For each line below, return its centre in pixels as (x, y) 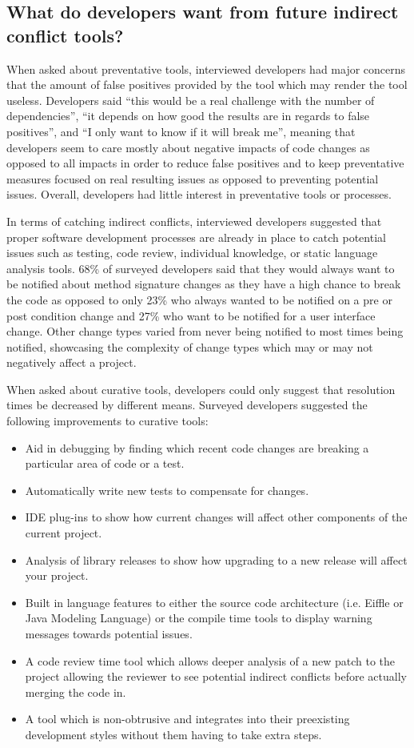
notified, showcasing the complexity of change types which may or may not (190, 346)
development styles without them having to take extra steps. (173, 734)
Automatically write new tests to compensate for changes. (167, 490)
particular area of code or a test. (105, 463)
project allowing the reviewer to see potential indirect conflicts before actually (216, 676)
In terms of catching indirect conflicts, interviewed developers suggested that (194, 221)
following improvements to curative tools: (107, 421)
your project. (57, 575)
